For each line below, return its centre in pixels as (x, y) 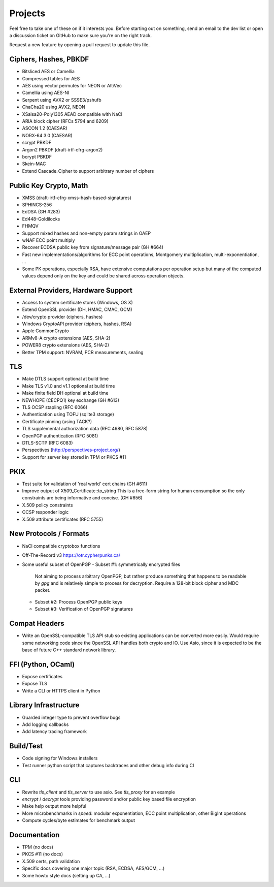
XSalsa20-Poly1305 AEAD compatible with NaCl (72, 114)
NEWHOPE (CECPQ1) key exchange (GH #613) (71, 400)
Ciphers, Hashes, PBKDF (49, 59)
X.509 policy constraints (47, 505)
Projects (27, 13)
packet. (43, 590)
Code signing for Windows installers (60, 758)
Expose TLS (35, 684)
